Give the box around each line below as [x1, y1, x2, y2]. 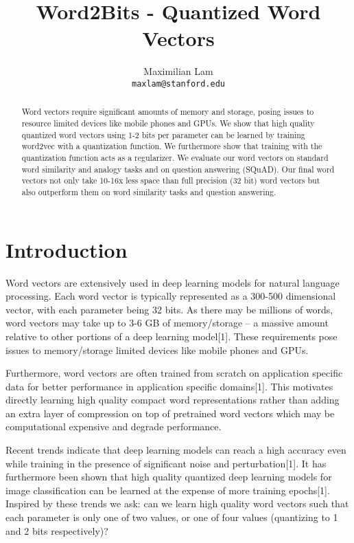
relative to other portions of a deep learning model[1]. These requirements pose [5, 329, 338, 343]
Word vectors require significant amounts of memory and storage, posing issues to [21, 106, 314, 118]
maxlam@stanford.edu [131, 78, 226, 89]
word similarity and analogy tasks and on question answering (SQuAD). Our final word [21, 163, 334, 175]
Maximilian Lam [143, 64, 213, 78]
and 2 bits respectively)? [5, 523, 108, 538]
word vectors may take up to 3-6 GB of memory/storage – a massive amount [5, 315, 329, 330]
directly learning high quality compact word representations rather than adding [5, 392, 340, 407]
